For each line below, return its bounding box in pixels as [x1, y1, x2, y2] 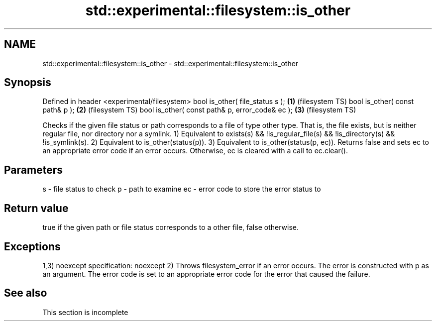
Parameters [4, 163, 63, 176]
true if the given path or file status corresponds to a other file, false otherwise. [42, 223, 299, 232]
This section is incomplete [42, 308, 128, 317]
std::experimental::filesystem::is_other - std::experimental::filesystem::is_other [42, 59, 299, 68]
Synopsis [4, 76, 51, 89]
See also [4, 287, 47, 300]
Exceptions [4, 240, 61, 253]
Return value [4, 202, 69, 215]
